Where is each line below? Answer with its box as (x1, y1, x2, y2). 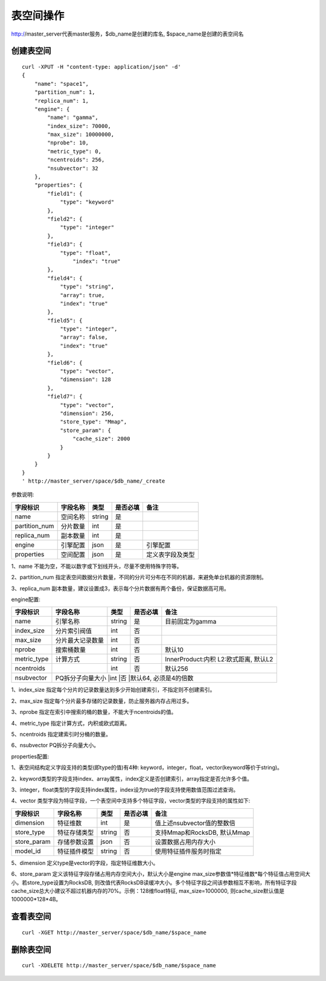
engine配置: (11, 596, 40, 603)
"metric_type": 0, (47, 148, 102, 155)
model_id (14, 846, 41, 855)
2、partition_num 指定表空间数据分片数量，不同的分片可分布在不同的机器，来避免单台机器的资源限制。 (11, 574, 267, 581)
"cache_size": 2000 (72, 436, 130, 442)
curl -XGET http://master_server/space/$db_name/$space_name (22, 929, 206, 936)
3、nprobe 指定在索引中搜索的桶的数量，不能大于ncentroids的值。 (11, 709, 177, 716)
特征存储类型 (57, 828, 94, 837)
